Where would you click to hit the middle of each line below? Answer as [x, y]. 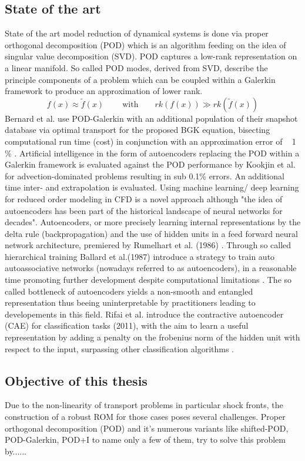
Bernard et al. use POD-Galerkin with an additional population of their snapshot [151, 118]
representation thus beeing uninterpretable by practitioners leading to [130, 303]
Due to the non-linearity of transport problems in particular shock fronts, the [144, 405]
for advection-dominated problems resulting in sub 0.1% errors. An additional [145, 176]
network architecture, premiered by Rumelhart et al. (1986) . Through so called [148, 245]
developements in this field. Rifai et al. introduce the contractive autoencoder [144, 314]
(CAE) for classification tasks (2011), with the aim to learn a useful [127, 325]
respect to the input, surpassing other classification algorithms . [119, 348]
